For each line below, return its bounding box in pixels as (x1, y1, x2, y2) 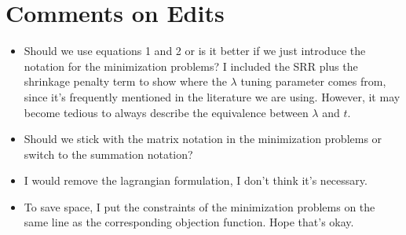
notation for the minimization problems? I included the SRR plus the (24, 57, 358, 74)
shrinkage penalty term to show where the (24, 73, 227, 90)
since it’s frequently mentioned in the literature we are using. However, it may (24, 88, 401, 105)
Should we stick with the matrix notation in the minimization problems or (24, 130, 382, 147)
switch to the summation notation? (24, 145, 193, 162)
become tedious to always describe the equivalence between (24, 104, 309, 120)
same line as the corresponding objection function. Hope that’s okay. (24, 214, 354, 230)
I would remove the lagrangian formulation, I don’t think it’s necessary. (24, 172, 368, 189)
